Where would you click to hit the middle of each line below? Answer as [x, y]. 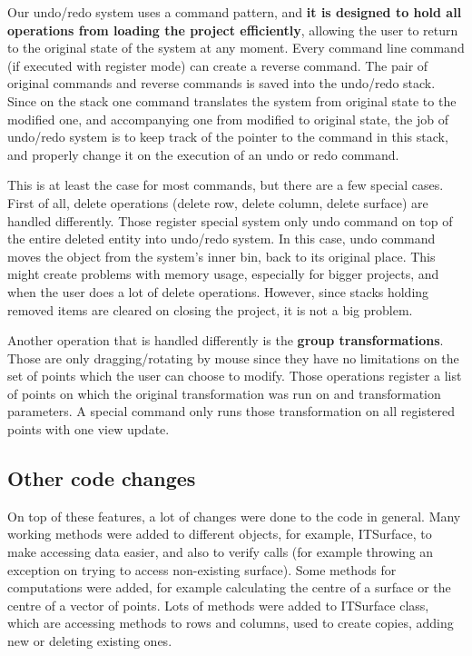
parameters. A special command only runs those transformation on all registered [231, 411]
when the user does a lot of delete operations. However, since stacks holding [218, 291]
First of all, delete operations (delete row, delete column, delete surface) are [218, 202]
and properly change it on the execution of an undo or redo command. [203, 154]
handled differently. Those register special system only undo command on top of [230, 220]
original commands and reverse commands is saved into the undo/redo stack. [221, 83]
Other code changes [102, 478]
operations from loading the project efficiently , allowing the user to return [233, 30]
